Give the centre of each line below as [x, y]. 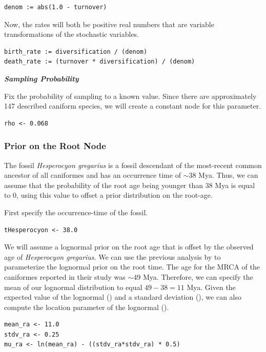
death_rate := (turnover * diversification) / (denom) [100, 62]
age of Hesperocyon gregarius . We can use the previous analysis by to [112, 256]
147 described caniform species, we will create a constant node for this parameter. [133, 106]
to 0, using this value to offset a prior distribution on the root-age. [108, 195]
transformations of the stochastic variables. [72, 34]
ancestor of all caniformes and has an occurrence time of [93, 175]
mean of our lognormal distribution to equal [73, 287]
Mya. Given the [211, 287]
